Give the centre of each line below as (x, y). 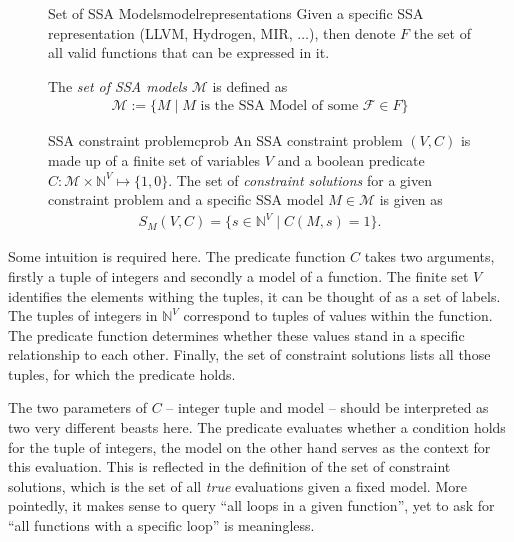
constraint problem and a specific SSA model (186, 199)
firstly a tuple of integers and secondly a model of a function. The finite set (238, 275)
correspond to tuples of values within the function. (338, 315)
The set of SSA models (118, 85)
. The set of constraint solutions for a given (300, 179)
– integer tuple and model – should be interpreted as (327, 407)
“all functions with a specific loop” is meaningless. (161, 525)
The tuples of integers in (83, 315)
